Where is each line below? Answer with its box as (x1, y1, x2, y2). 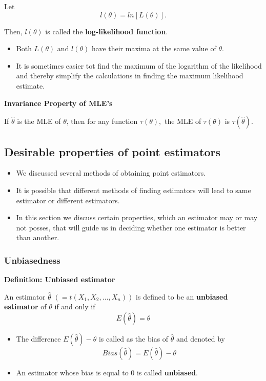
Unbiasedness (4, 253, 60, 266)
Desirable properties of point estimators (4, 143, 221, 159)
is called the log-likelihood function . (45, 26, 168, 36)
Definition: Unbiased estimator (4, 274, 115, 285)
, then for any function (66, 116, 138, 126)
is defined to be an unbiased (136, 291, 228, 302)
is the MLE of (17, 116, 61, 126)
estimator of (4, 301, 47, 312)
